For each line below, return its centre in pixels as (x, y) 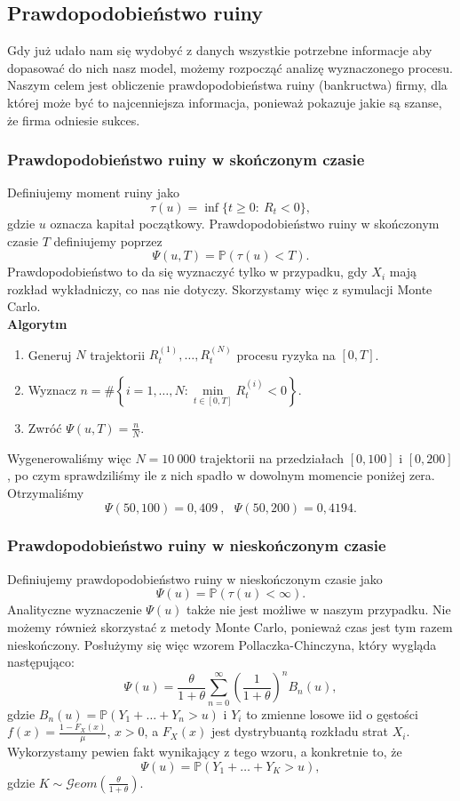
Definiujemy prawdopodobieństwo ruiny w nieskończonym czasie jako (195, 578)
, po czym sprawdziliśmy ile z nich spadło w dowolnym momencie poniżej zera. (221, 475)
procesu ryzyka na (286, 354)
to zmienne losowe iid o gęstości (332, 713)
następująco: (41, 662)
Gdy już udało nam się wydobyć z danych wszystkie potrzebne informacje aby (220, 50)
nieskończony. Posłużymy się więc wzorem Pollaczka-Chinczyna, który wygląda (222, 644)
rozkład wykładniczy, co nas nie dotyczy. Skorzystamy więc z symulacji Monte (220, 288)
